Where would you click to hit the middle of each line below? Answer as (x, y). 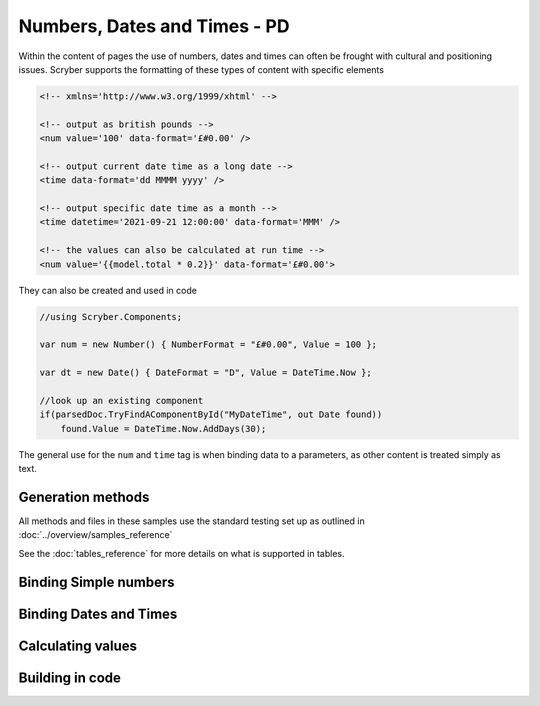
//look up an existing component (121, 400)
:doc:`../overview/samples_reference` (95, 535)
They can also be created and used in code (107, 290)
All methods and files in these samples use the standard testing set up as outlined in (191, 521)
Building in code (70, 677)
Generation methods (84, 496)
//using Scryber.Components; (111, 316)
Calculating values (78, 645)
